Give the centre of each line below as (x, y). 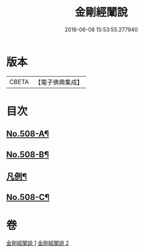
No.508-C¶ (28, 197)
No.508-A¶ (28, 134)
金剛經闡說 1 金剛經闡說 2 (38, 243)
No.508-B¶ (28, 154)
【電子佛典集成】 (59, 82)
